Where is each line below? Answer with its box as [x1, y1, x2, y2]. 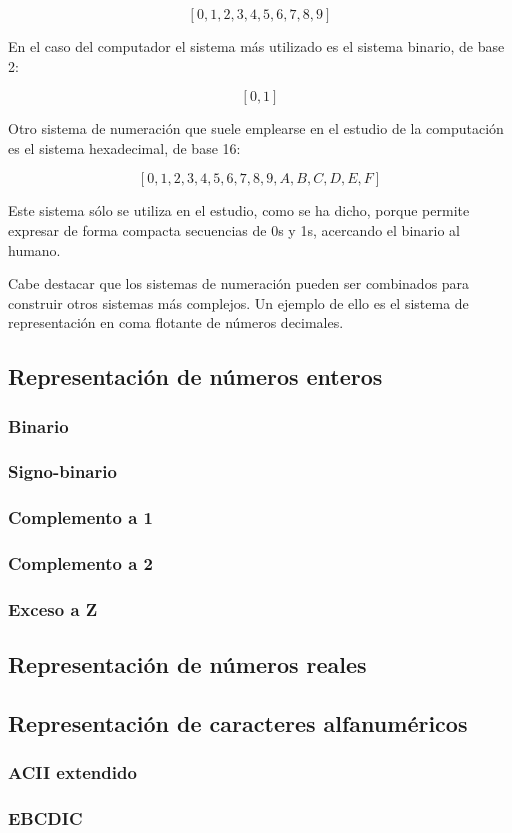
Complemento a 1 [8, 505, 153, 530]
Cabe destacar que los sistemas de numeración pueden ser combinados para [8, 273, 470, 294]
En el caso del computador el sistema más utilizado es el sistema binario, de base [8, 36, 505, 56]
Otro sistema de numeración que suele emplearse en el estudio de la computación [8, 118, 504, 139]
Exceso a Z [8, 597, 98, 622]
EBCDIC [8, 806, 83, 831]
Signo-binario [8, 459, 117, 484]
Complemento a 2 [8, 551, 153, 576]
